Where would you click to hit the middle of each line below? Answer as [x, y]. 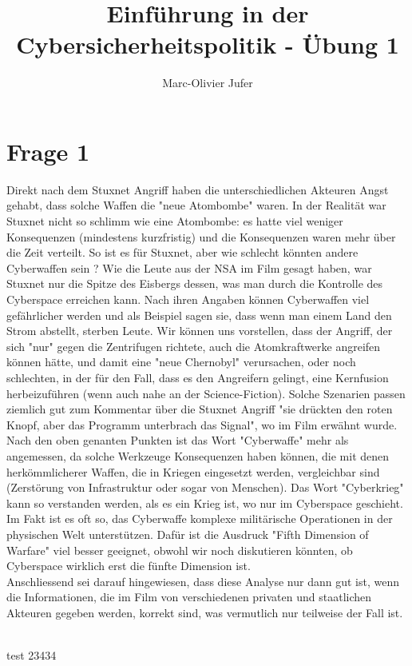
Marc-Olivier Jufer [208, 83]
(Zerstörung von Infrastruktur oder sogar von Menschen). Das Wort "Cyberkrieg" [205, 487]
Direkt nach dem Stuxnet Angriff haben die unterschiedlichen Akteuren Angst [198, 189]
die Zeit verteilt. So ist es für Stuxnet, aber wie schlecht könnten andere [182, 252]
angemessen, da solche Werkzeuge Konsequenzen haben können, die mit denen [198, 455]
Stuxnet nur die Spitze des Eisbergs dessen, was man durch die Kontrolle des [195, 283]
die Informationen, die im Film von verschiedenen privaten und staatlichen [189, 597]
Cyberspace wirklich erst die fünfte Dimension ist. [129, 566]
